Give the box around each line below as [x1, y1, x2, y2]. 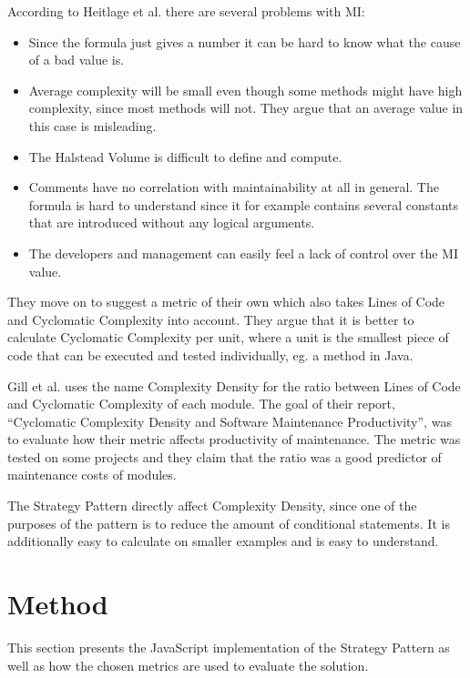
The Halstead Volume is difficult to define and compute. [28, 147, 342, 166]
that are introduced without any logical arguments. [28, 213, 315, 232]
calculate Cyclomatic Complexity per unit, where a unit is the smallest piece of [7, 328, 449, 347]
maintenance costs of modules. [7, 465, 177, 484]
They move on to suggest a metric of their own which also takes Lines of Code [7, 292, 445, 311]
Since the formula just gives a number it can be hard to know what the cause [28, 32, 461, 51]
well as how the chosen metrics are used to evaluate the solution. [7, 655, 369, 674]
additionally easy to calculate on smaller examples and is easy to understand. [7, 531, 439, 551]
